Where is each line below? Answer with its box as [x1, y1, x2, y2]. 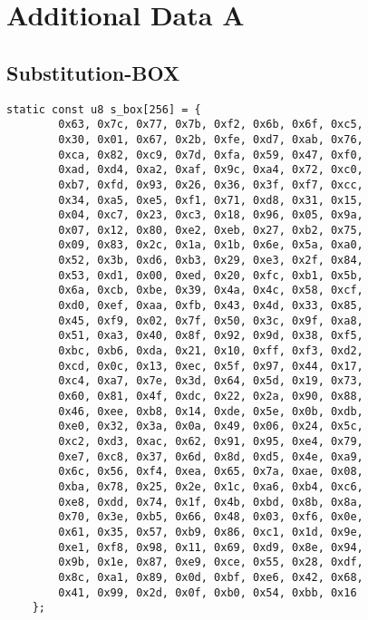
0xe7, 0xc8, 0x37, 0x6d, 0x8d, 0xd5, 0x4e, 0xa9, [58, 450, 363, 463]
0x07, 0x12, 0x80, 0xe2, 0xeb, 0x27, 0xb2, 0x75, [58, 223, 363, 237]
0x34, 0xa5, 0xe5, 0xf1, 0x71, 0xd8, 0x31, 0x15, [58, 193, 363, 207]
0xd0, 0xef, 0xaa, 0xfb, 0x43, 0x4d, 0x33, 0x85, [58, 299, 363, 313]
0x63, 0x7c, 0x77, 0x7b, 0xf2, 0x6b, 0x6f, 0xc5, [58, 118, 363, 131]
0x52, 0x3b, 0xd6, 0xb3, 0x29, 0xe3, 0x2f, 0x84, [58, 254, 363, 267]
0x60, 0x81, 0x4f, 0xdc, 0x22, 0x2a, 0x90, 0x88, [58, 390, 363, 403]
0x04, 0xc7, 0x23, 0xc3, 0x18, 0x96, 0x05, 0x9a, [58, 208, 363, 222]
